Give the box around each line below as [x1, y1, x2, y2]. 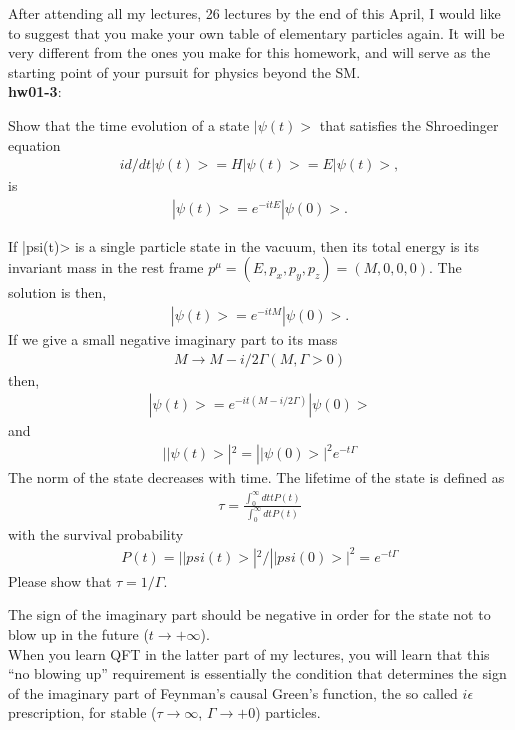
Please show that [8, 570, 112, 591]
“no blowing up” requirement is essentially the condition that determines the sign [8, 663, 507, 684]
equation [8, 134, 61, 155]
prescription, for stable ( [8, 702, 157, 723]
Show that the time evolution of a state [8, 114, 250, 135]
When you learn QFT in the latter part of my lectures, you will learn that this [8, 643, 490, 664]
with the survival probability [8, 523, 184, 544]
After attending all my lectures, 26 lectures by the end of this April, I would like [8, 3, 501, 23]
